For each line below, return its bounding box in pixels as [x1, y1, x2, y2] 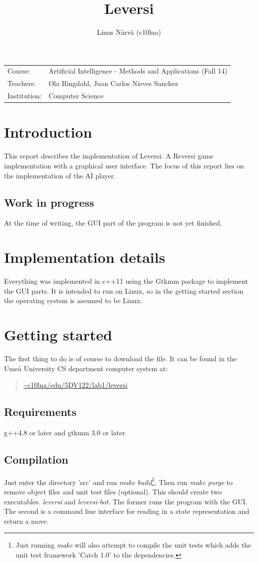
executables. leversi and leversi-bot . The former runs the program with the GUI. [4, 496, 248, 506]
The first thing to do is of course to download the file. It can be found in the [4, 353, 237, 363]
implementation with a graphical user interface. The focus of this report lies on [4, 160, 244, 170]
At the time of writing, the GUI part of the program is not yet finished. [4, 218, 222, 228]
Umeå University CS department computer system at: [4, 363, 168, 373]
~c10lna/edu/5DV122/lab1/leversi [23, 380, 128, 390]
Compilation [4, 451, 68, 467]
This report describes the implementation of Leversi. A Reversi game [4, 151, 214, 161]
